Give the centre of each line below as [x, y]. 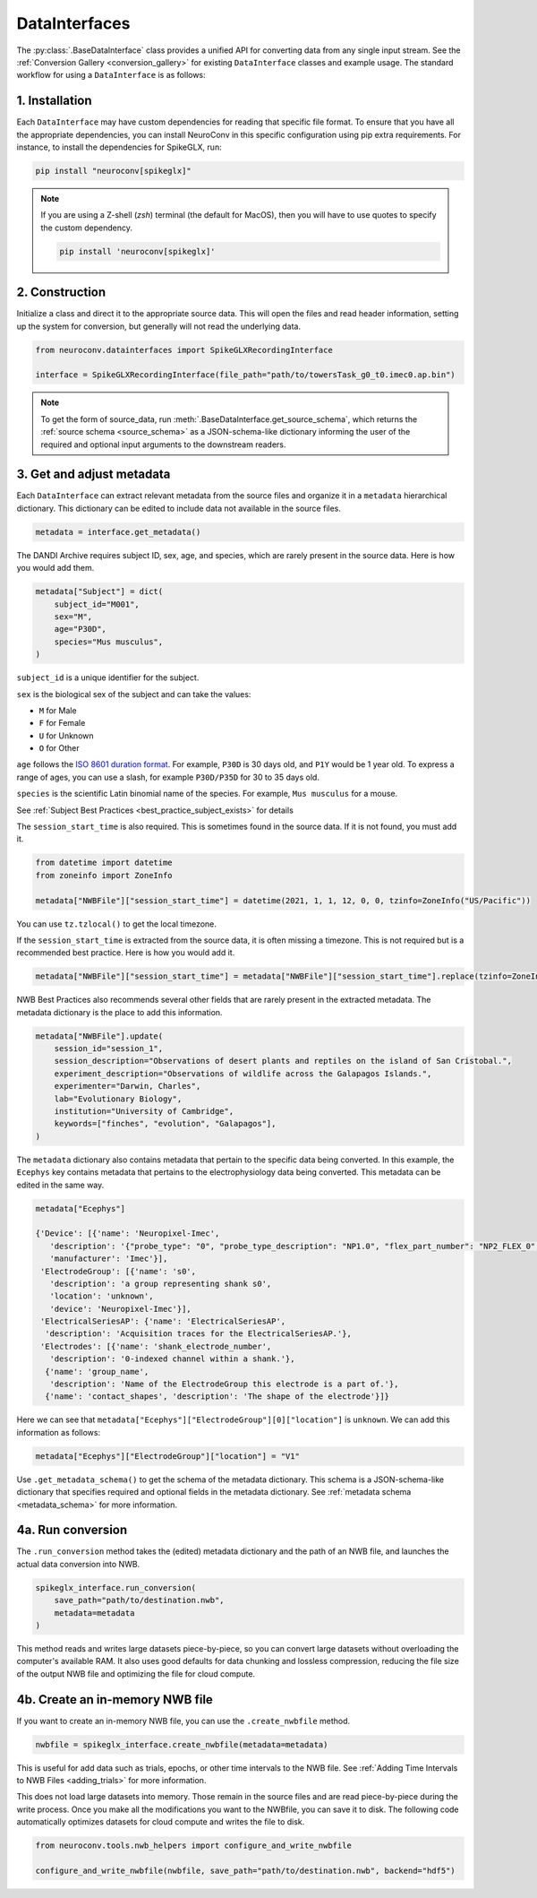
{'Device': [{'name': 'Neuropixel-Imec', [128, 1234]
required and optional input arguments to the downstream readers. [163, 444]
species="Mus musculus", [109, 642]
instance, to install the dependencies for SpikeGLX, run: [119, 147]
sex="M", [73, 617]
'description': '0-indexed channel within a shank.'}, [172, 1359]
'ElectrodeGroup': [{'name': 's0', [119, 1271]
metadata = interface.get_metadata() [118, 532]
